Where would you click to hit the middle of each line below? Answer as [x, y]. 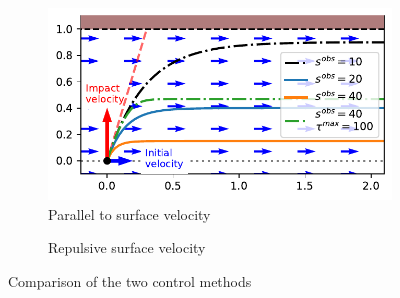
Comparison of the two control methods [130, 280]
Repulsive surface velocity [127, 247]
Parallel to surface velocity [129, 213]
